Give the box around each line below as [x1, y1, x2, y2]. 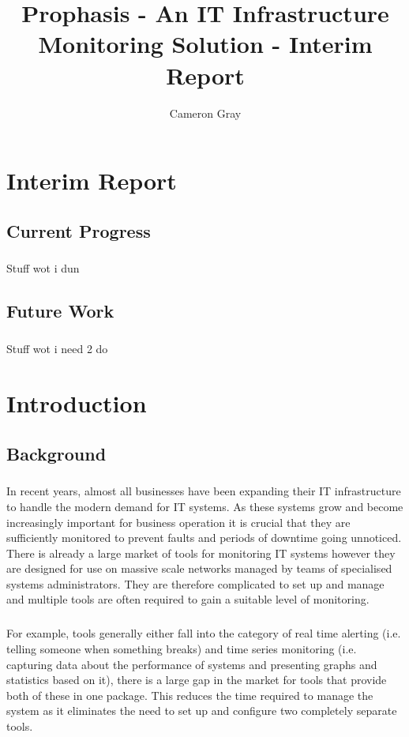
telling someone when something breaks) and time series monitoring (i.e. [6, 641, 357, 657]
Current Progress [6, 218, 151, 243]
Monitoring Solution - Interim [38, 28, 373, 60]
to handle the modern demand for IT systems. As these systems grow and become [6, 498, 403, 514]
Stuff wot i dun [6, 260, 80, 276]
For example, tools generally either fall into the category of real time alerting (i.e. [6, 625, 401, 641]
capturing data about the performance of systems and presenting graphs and [6, 656, 377, 672]
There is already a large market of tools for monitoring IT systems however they [6, 544, 396, 561]
